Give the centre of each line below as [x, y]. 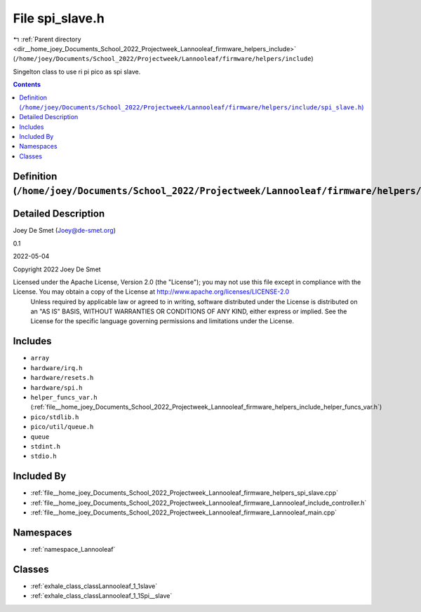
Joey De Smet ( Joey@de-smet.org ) [64, 231]
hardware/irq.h [57, 368]
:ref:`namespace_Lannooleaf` [73, 549]
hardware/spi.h [57, 388]
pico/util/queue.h [62, 427]
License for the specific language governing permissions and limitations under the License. [162, 321]
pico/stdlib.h [55, 417]
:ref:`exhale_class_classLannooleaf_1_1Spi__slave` [101, 596]
